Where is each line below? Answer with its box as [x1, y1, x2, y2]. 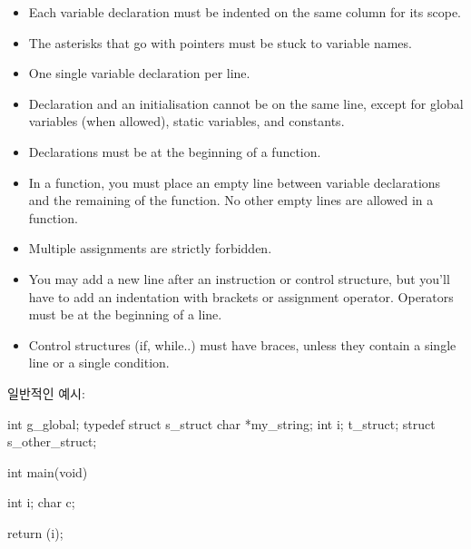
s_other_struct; [7, 432, 97, 451]
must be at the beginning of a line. [28, 305, 222, 324]
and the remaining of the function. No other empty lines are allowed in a [28, 191, 434, 210]
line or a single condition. [28, 353, 170, 372]
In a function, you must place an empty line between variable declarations [28, 172, 441, 191]
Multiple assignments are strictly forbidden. [28, 239, 272, 258]
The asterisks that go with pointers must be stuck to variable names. [28, 33, 412, 52]
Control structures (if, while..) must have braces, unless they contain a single [28, 335, 456, 354]
